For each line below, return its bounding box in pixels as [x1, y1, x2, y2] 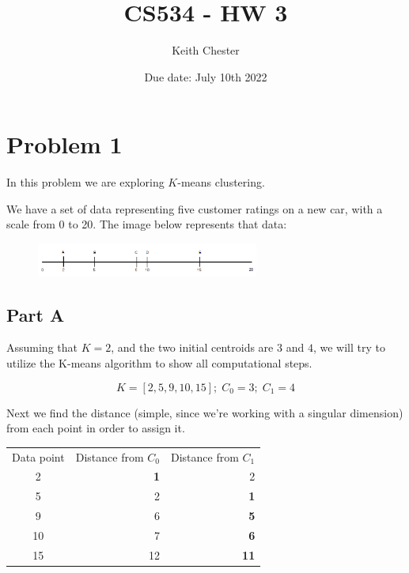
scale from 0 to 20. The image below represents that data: [6, 216, 287, 232]
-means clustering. [177, 174, 265, 190]
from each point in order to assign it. [6, 420, 185, 436]
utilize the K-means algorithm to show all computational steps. [6, 355, 312, 371]
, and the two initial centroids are [111, 339, 274, 356]
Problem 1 [6, 128, 123, 160]
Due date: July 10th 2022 [144, 68, 267, 85]
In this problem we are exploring [6, 174, 165, 190]
